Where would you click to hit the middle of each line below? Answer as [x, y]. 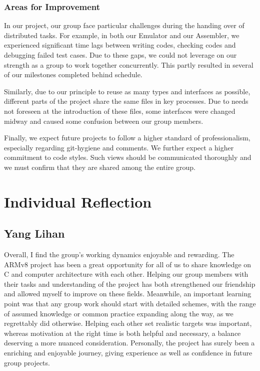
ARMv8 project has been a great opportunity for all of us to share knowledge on [128, 264]
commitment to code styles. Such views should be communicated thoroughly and [128, 157]
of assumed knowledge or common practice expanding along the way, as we [119, 313]
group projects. [27, 362]
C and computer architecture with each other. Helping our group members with [126, 274]
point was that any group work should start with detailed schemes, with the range [130, 304]
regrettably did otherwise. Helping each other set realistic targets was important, [128, 323]
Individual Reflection [78, 201]
